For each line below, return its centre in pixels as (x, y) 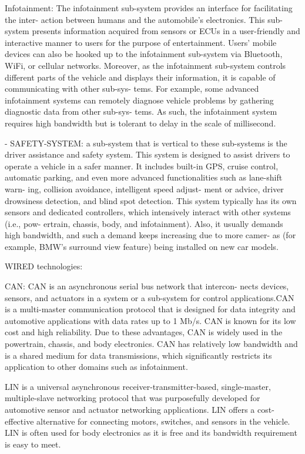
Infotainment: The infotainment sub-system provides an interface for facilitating (149, 8)
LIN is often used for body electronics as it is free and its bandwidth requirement (151, 433)
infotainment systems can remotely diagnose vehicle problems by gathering (139, 100)
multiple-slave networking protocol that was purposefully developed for (133, 398)
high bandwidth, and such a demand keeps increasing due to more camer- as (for (150, 235)
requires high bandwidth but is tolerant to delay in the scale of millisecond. (140, 123)
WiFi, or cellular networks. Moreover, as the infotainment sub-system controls (145, 65)
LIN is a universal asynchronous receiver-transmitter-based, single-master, (138, 386)
